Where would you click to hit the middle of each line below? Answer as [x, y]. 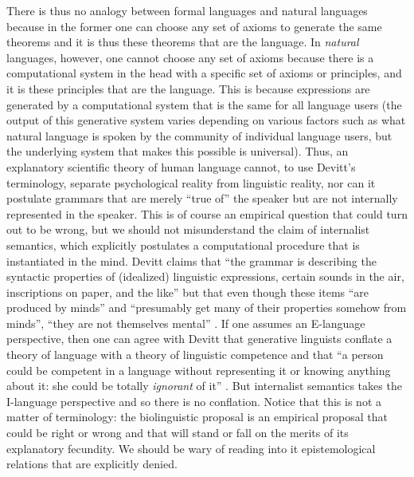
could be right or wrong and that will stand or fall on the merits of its [178, 433]
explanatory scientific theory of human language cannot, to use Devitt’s [181, 166]
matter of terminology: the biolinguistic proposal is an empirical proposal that [197, 417]
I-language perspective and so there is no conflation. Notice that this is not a [194, 401]
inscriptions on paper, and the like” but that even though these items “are [188, 292]
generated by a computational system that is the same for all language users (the [204, 104]
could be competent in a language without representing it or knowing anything [199, 370]
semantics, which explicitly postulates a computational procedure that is [183, 244]
